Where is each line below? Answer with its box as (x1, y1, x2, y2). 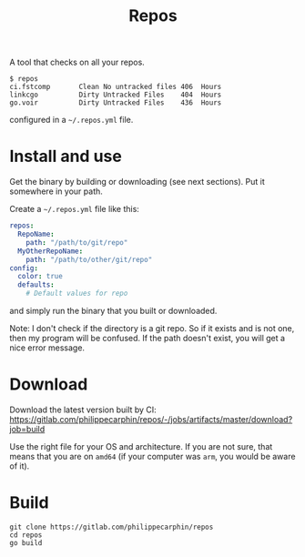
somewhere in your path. (9, 186, 103, 197)
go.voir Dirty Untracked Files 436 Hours (9, 98, 222, 107)
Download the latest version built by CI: (9, 404, 157, 415)
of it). (9, 461, 30, 471)
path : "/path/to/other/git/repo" (25, 255, 153, 264)
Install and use (9, 147, 123, 167)
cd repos (9, 530, 43, 540)
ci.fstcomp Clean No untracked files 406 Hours (9, 83, 222, 92)
